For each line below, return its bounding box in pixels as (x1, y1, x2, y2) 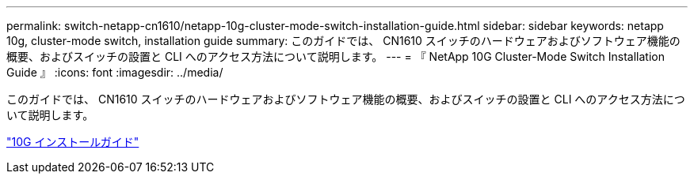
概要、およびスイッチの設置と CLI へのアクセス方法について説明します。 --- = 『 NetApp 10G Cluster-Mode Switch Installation (6, 50, 665, 63)
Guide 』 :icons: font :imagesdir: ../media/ (6, 66, 223, 79)
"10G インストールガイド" (6, 135, 139, 148)
